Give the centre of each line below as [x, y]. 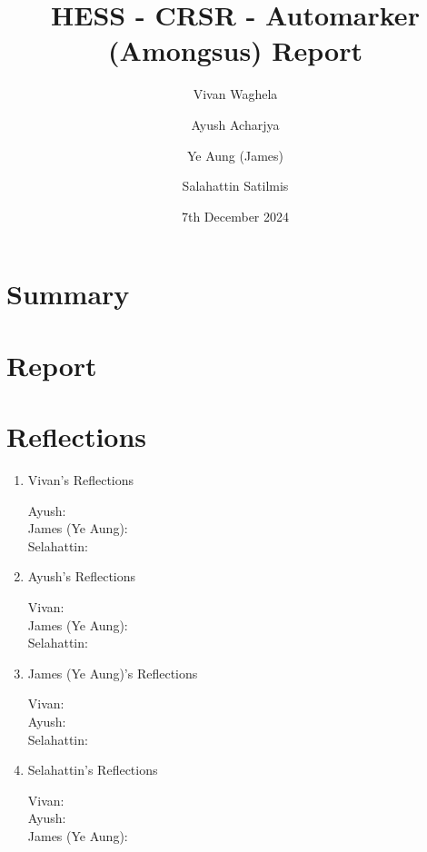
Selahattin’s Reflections [93, 770]
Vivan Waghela [235, 94]
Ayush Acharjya [235, 124]
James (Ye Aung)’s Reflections [113, 673]
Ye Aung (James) [235, 155]
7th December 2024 [235, 216]
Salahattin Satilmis [235, 186]
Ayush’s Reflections [82, 576]
